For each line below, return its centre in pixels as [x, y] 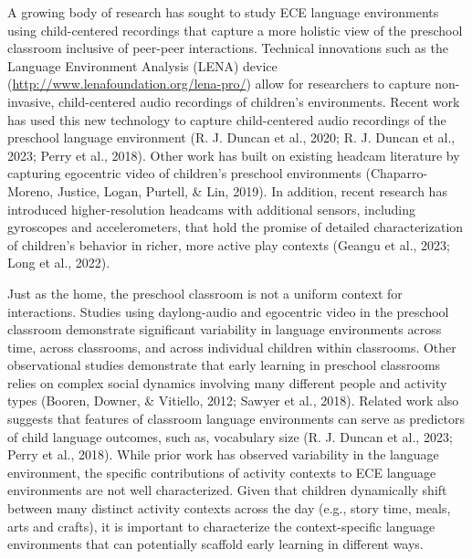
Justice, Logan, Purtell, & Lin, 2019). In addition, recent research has [252, 190]
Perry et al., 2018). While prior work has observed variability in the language [223, 454]
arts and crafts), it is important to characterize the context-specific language [221, 526]
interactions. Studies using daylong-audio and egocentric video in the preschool [228, 311]
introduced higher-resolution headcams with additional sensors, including [212, 209]
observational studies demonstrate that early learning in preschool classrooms [224, 365]
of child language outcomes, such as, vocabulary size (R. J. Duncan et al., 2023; [230, 436]
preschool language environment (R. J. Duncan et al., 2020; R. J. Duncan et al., [231, 137]
